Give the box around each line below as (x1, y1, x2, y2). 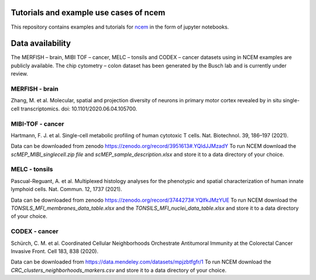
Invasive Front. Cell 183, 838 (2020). (11, 247, 99, 254)
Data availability (11, 39, 71, 49)
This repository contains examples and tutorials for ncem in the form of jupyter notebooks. (11, 23, 229, 30)
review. (11, 70, 29, 77)
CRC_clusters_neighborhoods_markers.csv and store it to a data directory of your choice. (11, 267, 226, 274)
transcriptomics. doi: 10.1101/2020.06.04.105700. (20, 105, 138, 112)
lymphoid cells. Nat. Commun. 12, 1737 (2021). (11, 186, 122, 193)
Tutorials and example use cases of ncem (11, 8, 166, 18)
